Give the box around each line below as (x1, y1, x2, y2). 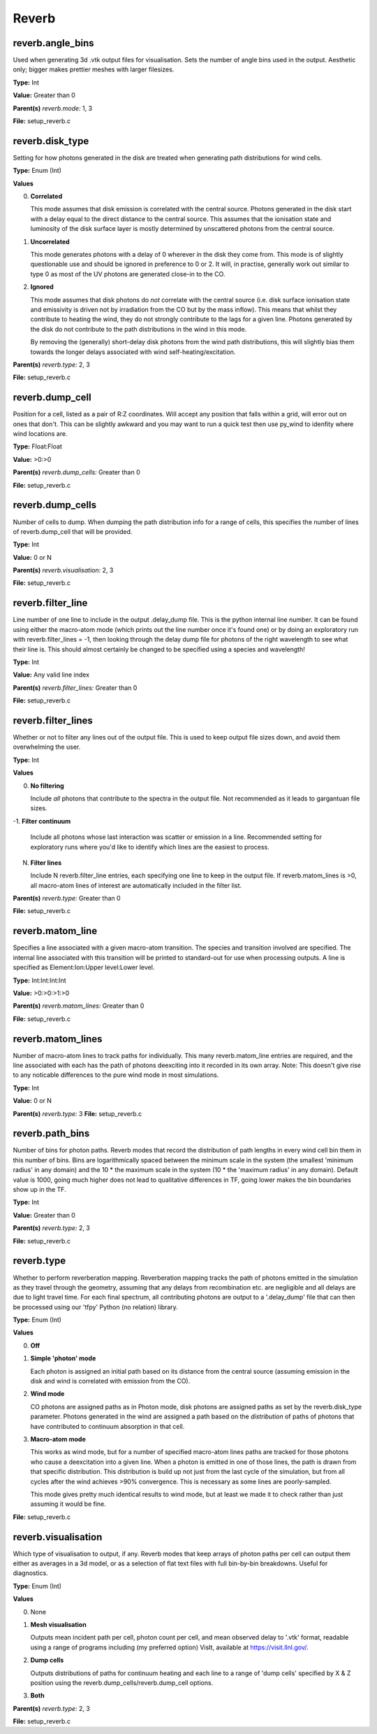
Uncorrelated (30, 237, 70, 246)
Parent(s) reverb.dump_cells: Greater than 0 (13, 468, 141, 477)
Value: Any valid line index (13, 670, 90, 679)
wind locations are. (13, 430, 68, 438)
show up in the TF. (13, 1185, 66, 1194)
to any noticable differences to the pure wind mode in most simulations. (13, 1071, 219, 1079)
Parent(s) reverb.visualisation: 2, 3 (13, 566, 114, 575)
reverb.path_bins (13, 1127, 90, 1140)
